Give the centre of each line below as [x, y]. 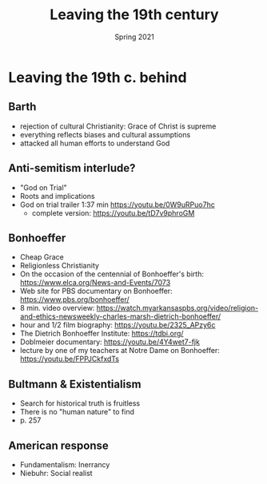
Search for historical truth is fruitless [80, 403]
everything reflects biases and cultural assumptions [105, 134]
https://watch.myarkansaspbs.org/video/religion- [177, 308]
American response [59, 445]
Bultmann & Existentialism [75, 384]
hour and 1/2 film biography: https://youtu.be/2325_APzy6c [118, 325]
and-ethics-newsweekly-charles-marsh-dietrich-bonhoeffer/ [120, 316]
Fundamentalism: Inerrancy [65, 464]
